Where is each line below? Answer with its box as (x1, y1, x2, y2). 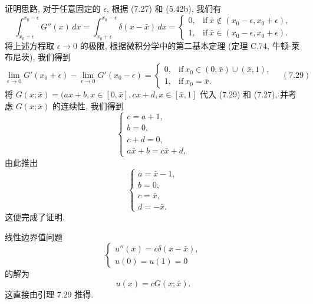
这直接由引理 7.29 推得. (5, 288, 94, 300)
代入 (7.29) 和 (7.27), (199, 87, 278, 100)
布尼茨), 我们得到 (5, 51, 71, 63)
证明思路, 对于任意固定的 (5, 2, 101, 14)
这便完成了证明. (5, 211, 65, 223)
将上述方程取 (5, 39, 54, 51)
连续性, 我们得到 (61, 99, 124, 112)
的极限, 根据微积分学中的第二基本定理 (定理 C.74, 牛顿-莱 (80, 39, 300, 51)
